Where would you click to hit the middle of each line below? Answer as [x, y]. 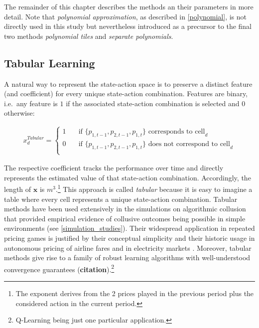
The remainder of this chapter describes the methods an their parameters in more [129, 6]
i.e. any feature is [31, 103]
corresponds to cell [177, 132]
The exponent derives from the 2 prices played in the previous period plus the [135, 293]
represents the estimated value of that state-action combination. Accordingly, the [128, 177]
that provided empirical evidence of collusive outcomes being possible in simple [125, 218]
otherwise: [19, 113]
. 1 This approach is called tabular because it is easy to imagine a [154, 188]
